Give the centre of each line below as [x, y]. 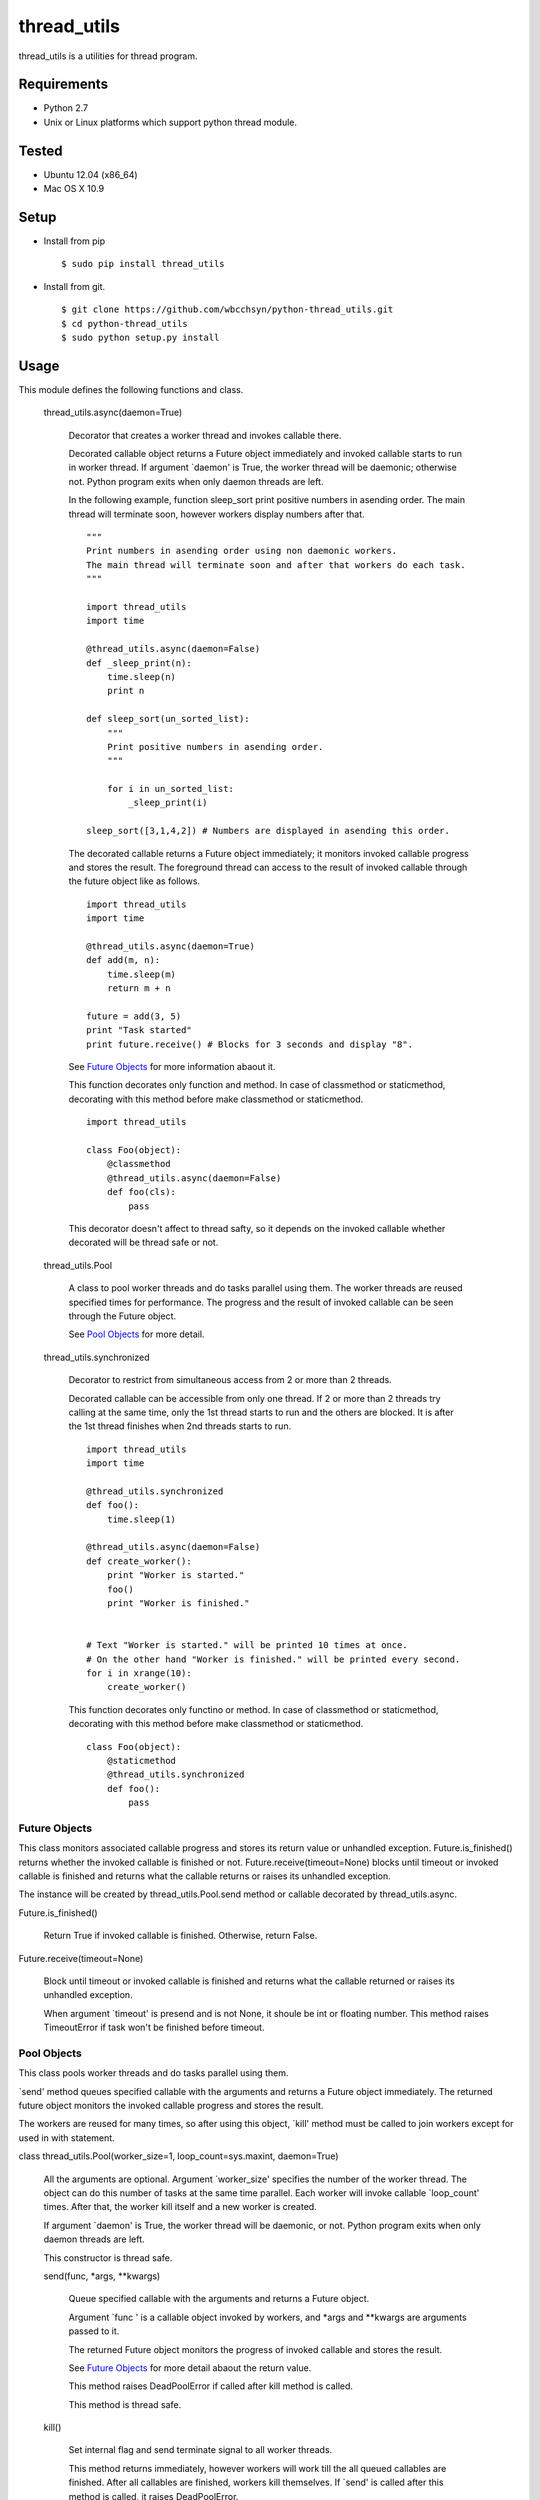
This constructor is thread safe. [108, 2257]
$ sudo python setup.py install [140, 337]
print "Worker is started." [175, 1575]
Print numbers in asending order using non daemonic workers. [242, 551]
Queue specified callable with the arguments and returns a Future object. [219, 2299]
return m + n [138, 988]
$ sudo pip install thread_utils [143, 264]
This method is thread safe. [125, 2404]
